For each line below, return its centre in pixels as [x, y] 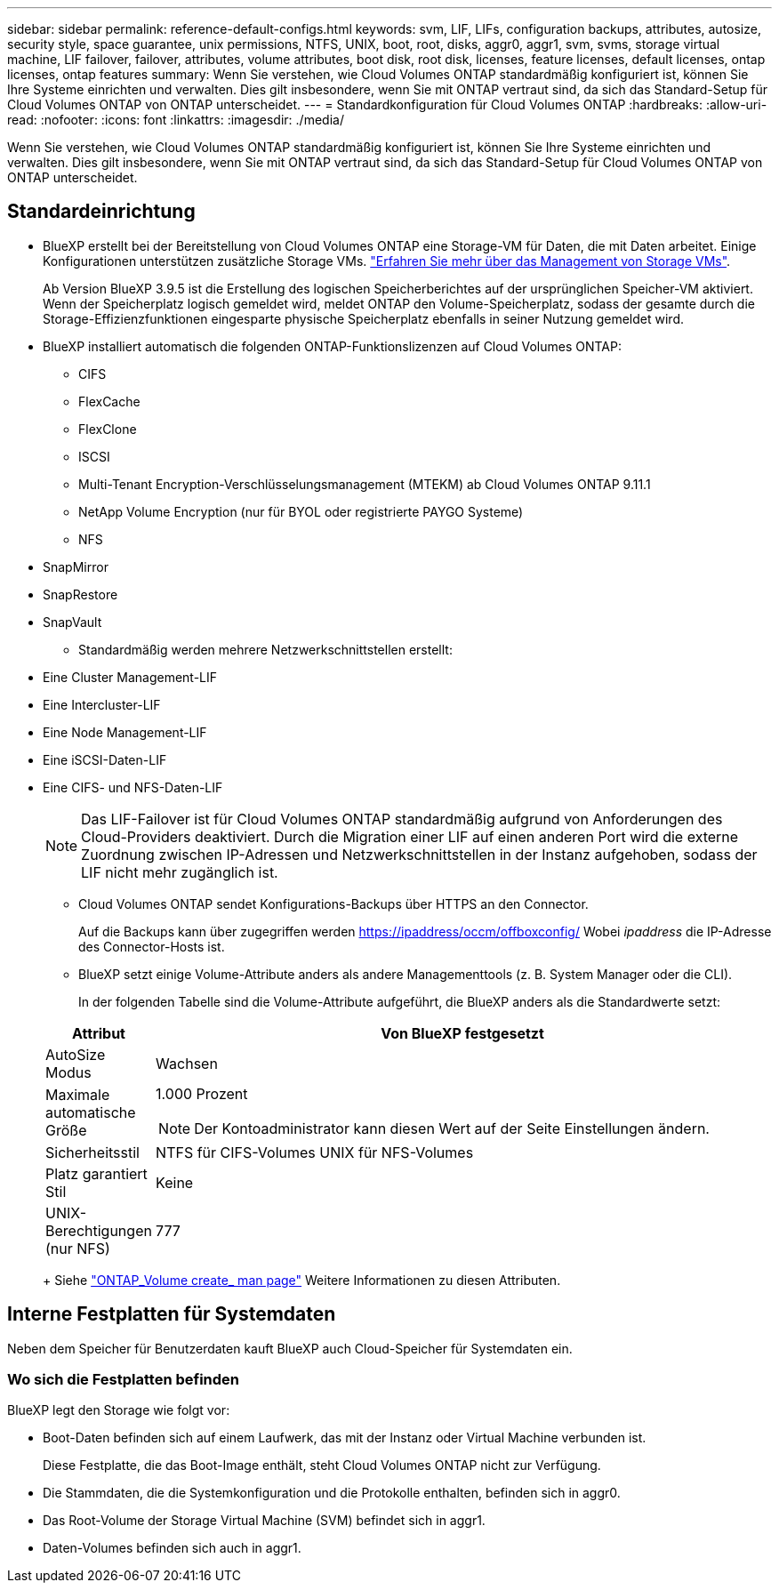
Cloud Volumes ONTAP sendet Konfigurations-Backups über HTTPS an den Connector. [333, 903]
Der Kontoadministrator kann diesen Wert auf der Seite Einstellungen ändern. [452, 1128]
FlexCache [109, 401]
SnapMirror [76, 566]
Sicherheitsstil [92, 1152]
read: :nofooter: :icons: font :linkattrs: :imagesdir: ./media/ [176, 120]
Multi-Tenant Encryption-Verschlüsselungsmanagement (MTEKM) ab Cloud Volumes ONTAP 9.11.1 [365, 484]
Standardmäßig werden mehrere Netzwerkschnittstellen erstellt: [265, 649]
